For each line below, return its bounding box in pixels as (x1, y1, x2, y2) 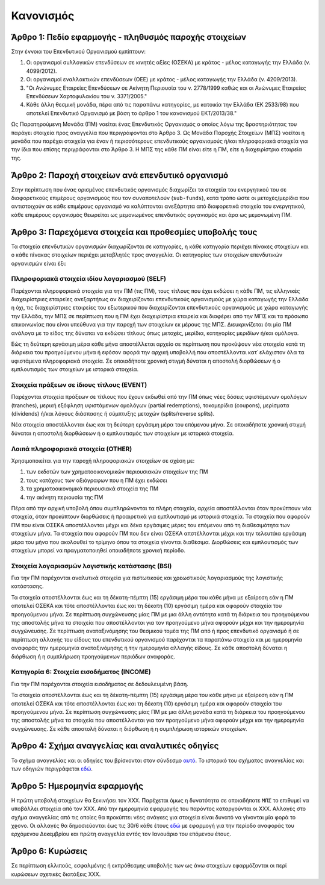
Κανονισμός (11, 9, 75, 22)
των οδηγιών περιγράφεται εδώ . (11, 765, 93, 772)
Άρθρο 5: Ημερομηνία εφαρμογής (11, 781, 144, 791)
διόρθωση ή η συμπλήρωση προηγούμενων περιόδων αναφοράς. (11, 652, 176, 660)
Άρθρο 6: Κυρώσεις (11, 846, 87, 857)
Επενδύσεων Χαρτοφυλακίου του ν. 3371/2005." (26, 93, 147, 100)
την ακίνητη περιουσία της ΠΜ (26, 493, 104, 501)
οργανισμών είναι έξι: (11, 260, 67, 267)
